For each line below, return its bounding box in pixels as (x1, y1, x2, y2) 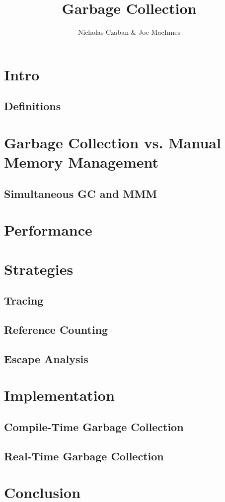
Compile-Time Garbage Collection (4, 419, 184, 434)
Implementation (4, 385, 115, 405)
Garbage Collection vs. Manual (4, 132, 221, 152)
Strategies (4, 258, 74, 279)
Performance (4, 220, 92, 240)
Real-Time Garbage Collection (4, 448, 164, 463)
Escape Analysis (4, 351, 88, 366)
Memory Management (4, 152, 158, 172)
